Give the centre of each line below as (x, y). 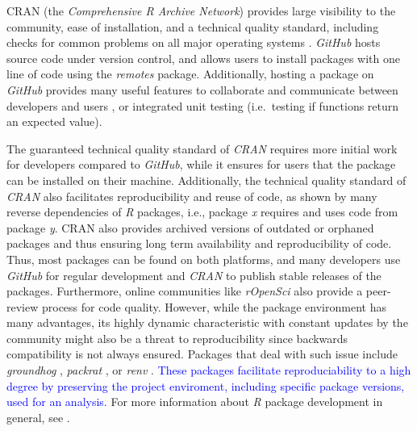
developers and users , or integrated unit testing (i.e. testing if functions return (203, 105)
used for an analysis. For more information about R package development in (195, 402)
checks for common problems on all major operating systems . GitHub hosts (194, 42)
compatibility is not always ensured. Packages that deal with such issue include (202, 354)
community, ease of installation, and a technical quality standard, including (193, 26)
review (23, 306)
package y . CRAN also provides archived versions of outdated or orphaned (190, 227)
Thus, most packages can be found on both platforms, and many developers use (204, 259)
